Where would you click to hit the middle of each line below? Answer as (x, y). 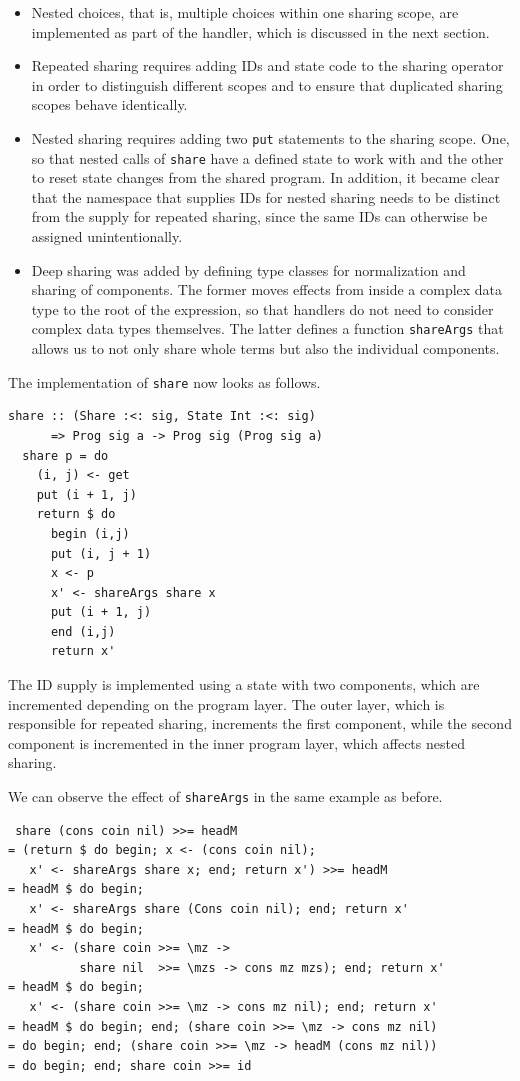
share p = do (65, 455)
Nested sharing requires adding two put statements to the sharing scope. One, (270, 137)
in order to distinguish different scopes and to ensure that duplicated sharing (267, 84)
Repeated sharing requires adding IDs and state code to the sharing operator (267, 65)
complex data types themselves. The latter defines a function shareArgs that (267, 328)
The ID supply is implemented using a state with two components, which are (244, 684)
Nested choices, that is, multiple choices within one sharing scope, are (245, 12)
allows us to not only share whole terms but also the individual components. (265, 348)
